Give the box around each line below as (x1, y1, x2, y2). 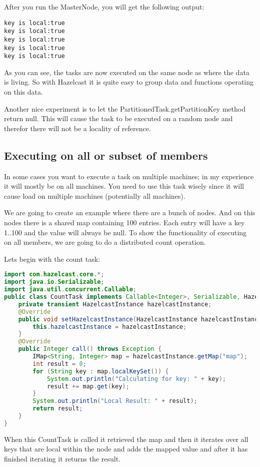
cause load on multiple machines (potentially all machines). (4, 190, 185, 201)
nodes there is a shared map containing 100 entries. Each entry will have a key (4, 217, 245, 228)
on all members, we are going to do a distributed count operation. (4, 237, 206, 247)
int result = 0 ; (32, 360, 86, 367)
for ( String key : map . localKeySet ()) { (32, 367, 169, 375)
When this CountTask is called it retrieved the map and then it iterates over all (4, 433, 248, 444)
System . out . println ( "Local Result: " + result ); (32, 397, 197, 405)
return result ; (32, 405, 83, 412)
